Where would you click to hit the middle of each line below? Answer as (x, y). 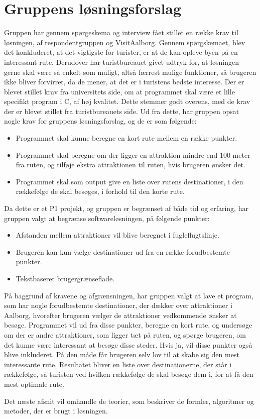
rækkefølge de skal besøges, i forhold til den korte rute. (100, 191)
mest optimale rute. (34, 384)
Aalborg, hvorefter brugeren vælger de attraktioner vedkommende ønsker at (120, 315)
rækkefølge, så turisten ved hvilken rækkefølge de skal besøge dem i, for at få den (129, 374)
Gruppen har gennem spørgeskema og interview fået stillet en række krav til (121, 32)
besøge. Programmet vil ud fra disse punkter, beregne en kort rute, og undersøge (128, 325)
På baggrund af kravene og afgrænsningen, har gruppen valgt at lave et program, (129, 295)
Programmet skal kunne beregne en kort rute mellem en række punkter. (126, 138)
